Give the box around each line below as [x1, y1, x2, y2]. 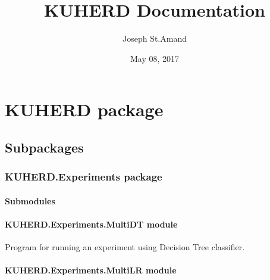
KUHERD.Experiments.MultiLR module [5, 264, 177, 276]
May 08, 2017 [130, 52, 180, 64]
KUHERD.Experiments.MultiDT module [5, 217, 178, 230]
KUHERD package [5, 97, 164, 122]
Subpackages [5, 138, 84, 156]
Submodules [5, 194, 55, 207]
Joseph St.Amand [122, 32, 187, 45]
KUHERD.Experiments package [5, 169, 162, 184]
